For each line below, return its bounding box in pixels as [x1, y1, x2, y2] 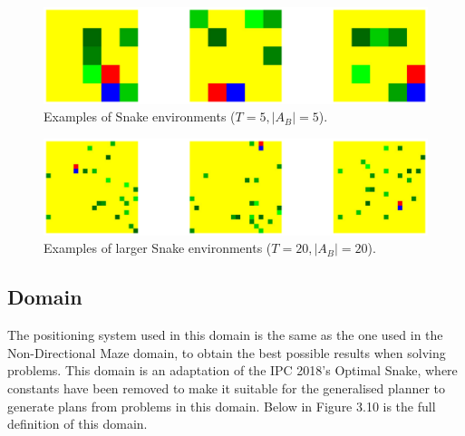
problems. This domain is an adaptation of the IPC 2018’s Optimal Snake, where [7, 361, 458, 380]
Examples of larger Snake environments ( [44, 238, 272, 257]
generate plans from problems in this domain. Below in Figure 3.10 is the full [7, 396, 436, 415]
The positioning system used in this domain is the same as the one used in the [7, 325, 443, 344]
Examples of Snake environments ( [44, 107, 236, 126]
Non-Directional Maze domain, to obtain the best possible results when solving [7, 343, 446, 362]
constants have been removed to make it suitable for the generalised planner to [7, 379, 446, 398]
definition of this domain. [7, 414, 148, 433]
